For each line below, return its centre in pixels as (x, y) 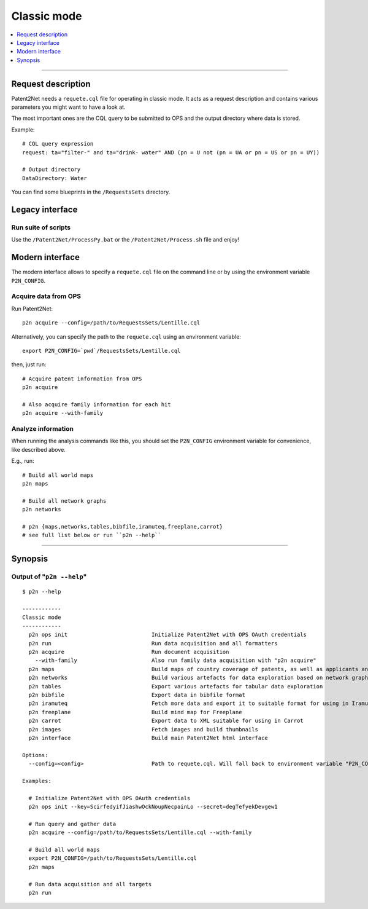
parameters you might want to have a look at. (68, 107)
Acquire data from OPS (46, 296)
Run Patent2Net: (32, 309)
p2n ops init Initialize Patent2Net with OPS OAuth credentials (167, 635)
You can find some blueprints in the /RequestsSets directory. (91, 192)
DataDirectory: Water (55, 178)
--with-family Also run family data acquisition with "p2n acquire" (176, 660)
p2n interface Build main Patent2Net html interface (148, 738)
